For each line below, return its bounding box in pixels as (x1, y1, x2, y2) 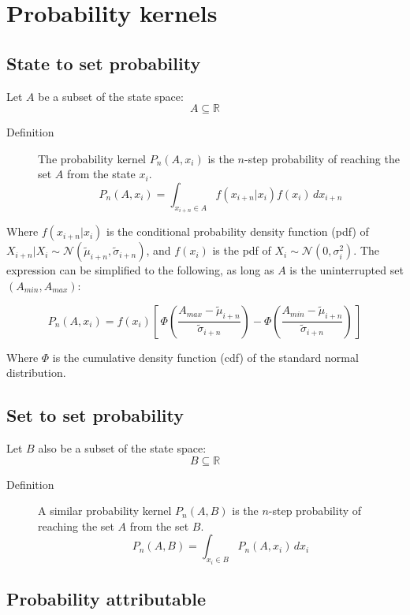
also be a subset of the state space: (38, 439, 207, 456)
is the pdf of (212, 242, 271, 259)
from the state (67, 166, 136, 182)
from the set (129, 517, 189, 534)
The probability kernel (38, 150, 146, 166)
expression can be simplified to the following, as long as (6, 262, 274, 278)
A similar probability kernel (38, 502, 172, 519)
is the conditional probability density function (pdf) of (106, 223, 369, 240)
